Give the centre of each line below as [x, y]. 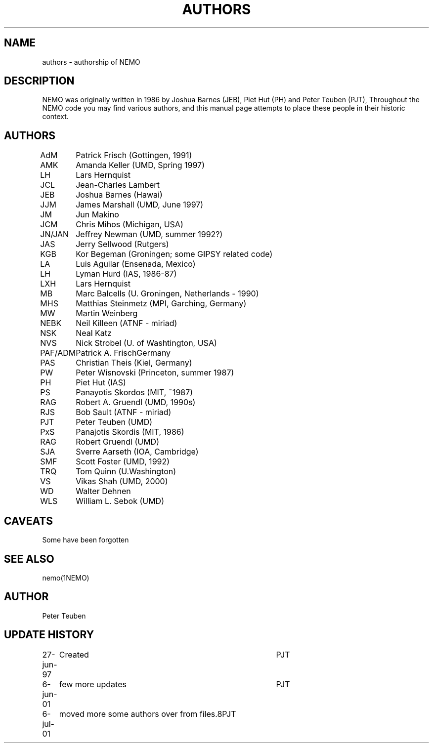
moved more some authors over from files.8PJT [148, 714]
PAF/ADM [58, 353]
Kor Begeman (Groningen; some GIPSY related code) [174, 254]
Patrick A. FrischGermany [123, 353]
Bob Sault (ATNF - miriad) [124, 412]
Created [74, 654]
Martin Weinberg [107, 313]
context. [55, 117]
